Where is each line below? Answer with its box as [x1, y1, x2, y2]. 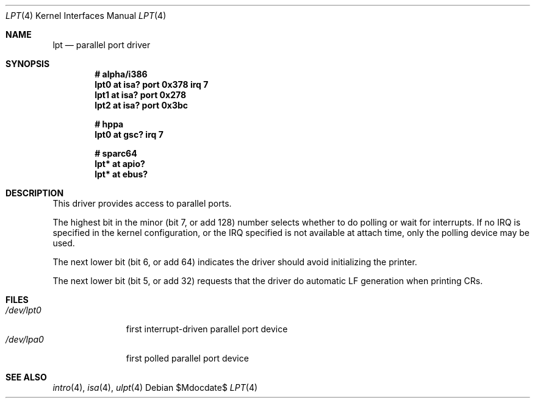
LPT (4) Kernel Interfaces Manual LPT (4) [5, 10, 167, 21]
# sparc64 [95, 148, 137, 159]
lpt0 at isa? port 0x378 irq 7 [95, 79, 209, 90]
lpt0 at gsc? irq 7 [95, 129, 163, 140]
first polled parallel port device [126, 353, 249, 363]
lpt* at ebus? [95, 169, 148, 179]
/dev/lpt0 [5, 305, 41, 315]
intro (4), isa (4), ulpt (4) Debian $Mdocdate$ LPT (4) [52, 382, 258, 393]
